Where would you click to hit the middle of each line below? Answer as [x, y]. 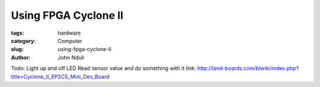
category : [23, 41]
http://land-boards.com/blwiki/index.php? [248, 68]
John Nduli [71, 57]
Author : [21, 57]
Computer [70, 41]
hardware [69, 33]
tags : [17, 33]
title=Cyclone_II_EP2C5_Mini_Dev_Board [60, 76]
